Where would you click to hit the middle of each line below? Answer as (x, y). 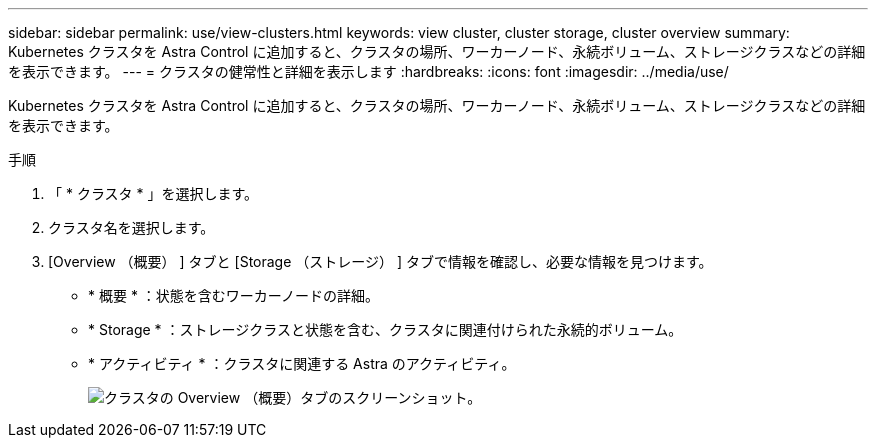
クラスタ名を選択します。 (131, 227)
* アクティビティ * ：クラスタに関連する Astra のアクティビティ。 (302, 363)
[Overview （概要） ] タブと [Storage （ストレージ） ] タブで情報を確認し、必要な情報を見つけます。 (380, 261)
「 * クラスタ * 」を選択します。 (153, 193)
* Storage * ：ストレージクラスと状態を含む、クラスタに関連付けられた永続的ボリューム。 (385, 329)
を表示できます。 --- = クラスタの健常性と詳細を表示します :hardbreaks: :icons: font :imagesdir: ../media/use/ (368, 71)
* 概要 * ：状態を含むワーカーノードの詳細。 (233, 295)
